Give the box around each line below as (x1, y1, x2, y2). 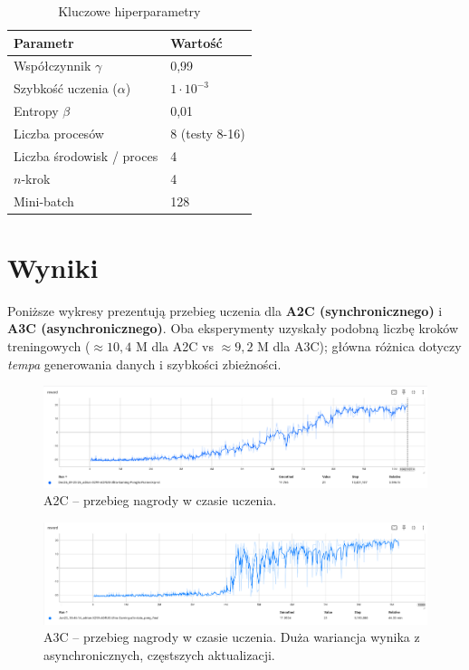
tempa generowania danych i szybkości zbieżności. (7, 354, 282, 373)
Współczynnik (14, 56, 91, 75)
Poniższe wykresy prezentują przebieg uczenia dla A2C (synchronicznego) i (7, 301, 443, 320)
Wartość (170, 33, 223, 52)
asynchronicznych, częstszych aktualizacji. (43, 645, 275, 664)
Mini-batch (14, 191, 74, 210)
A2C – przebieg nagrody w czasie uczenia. (43, 491, 277, 510)
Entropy (14, 101, 59, 120)
